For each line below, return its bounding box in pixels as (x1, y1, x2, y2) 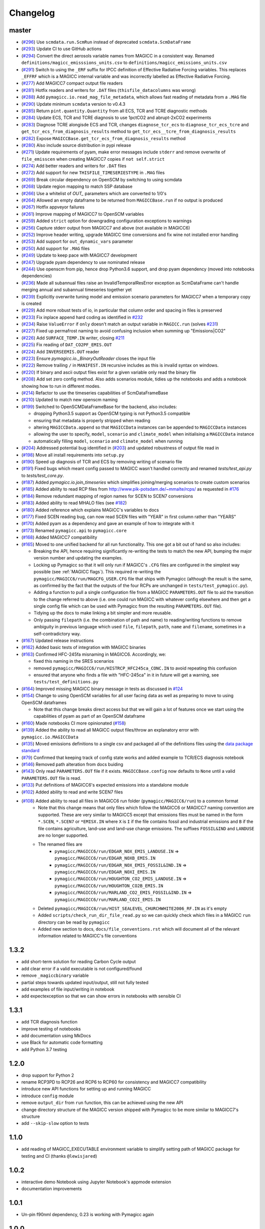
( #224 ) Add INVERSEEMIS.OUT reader (21, 349, 100, 354)
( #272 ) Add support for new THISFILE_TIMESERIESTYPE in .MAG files (21, 170, 165, 176)
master (9, 26, 31, 34)
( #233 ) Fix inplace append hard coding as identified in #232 (21, 314, 143, 320)
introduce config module (21, 1093, 74, 1099)
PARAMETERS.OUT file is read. (21, 775, 81, 781)
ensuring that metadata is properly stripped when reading (33, 417, 151, 423)
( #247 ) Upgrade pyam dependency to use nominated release (21, 259, 145, 265)
